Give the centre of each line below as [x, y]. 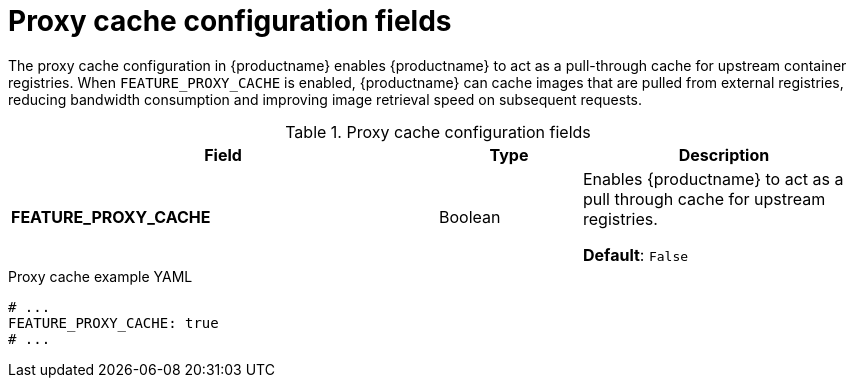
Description [724, 154]
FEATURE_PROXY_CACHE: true [113, 322]
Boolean [470, 216]
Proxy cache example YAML [100, 276]
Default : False [635, 254]
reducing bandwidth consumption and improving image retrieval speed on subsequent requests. [325, 99]
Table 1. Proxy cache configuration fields [438, 131]
